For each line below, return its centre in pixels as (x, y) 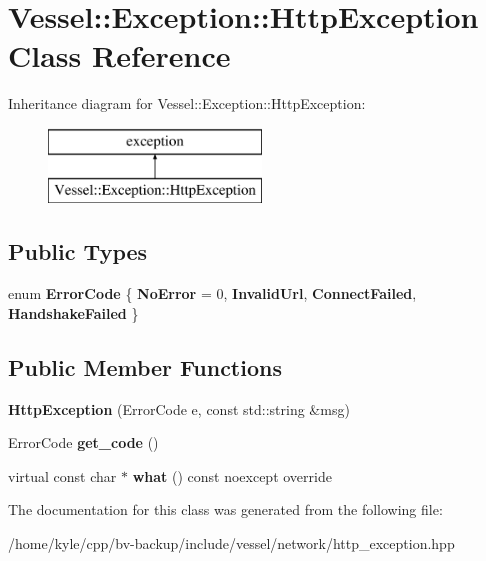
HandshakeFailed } (73, 312)
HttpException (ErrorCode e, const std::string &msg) (179, 408)
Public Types (78, 251)
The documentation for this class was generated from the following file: (225, 509)
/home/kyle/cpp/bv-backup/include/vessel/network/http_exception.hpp (231, 543)
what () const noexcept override (232, 475)
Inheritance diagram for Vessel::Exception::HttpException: (187, 103)
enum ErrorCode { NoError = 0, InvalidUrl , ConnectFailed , (212, 293)
